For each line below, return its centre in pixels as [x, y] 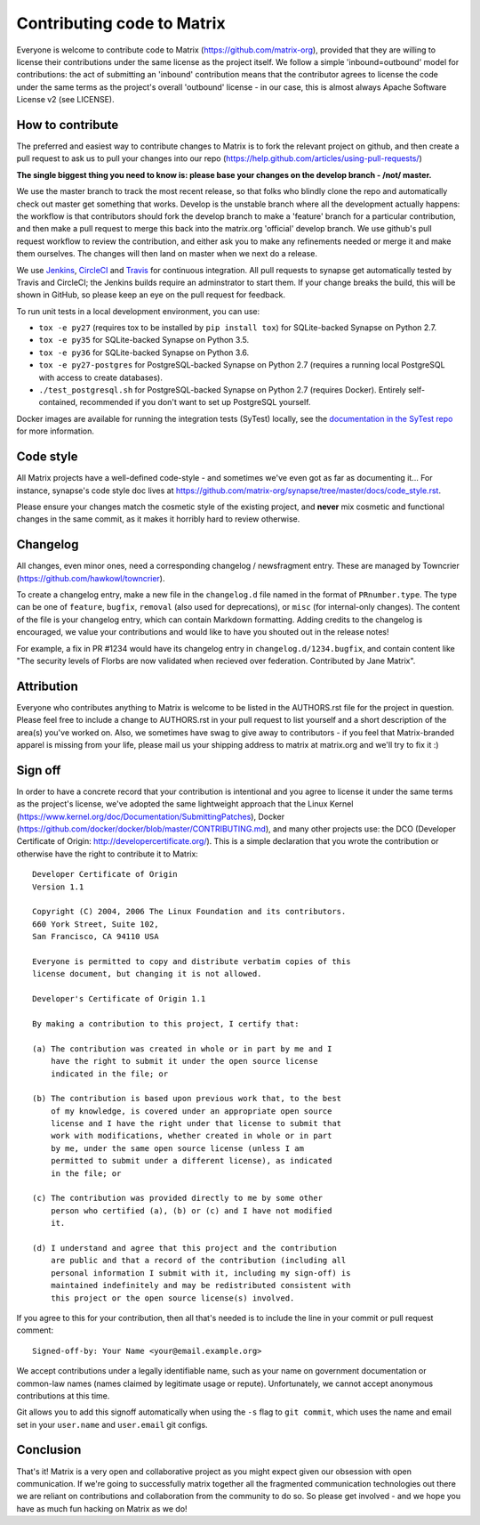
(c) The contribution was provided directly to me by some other [178, 1198]
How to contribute [68, 125]
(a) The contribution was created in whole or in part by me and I [182, 1049]
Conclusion [49, 1450]
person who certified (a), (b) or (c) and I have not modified [191, 1210]
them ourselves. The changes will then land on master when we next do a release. [167, 254]
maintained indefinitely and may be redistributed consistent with [200, 1286]
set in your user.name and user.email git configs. [112, 1424]
